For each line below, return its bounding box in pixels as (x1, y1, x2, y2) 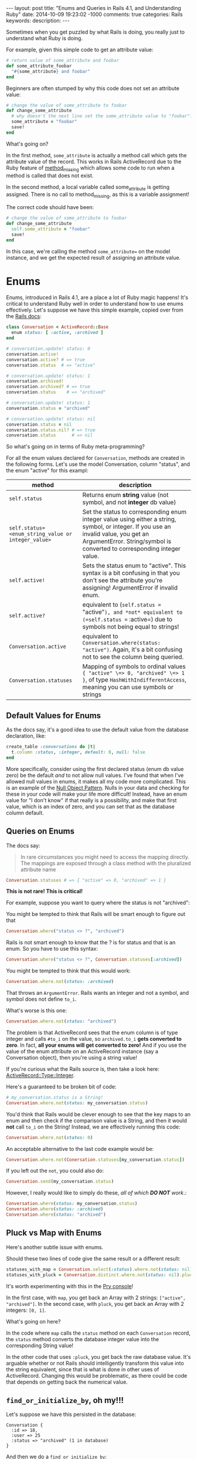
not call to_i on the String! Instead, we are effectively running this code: (6, 1123, 181, 1130)
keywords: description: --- (6, 17, 70, 24)
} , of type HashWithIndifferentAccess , (82, 676, 186, 684)
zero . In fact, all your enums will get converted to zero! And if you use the (6, 1041, 186, 1048)
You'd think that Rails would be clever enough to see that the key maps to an (6, 1110, 191, 1117)
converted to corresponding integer (82, 545, 181, 553)
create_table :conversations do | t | (6, 744, 96, 750)
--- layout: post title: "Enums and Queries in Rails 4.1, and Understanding (6, 5, 182, 11)
